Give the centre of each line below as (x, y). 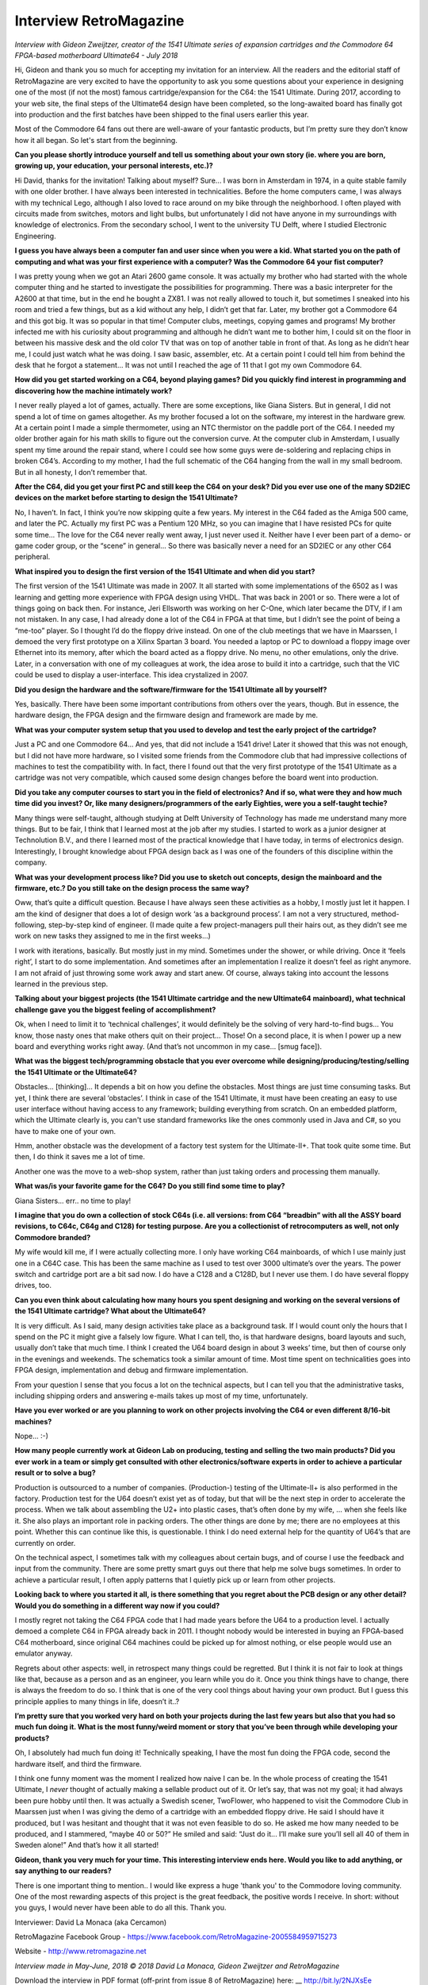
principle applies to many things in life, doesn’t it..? (97, 1701)
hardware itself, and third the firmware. (78, 1763)
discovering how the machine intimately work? (94, 391)
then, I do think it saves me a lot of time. (80, 1157)
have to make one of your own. (65, 1131)
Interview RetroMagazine (99, 21)
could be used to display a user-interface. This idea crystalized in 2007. (132, 675)
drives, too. (33, 1285)
